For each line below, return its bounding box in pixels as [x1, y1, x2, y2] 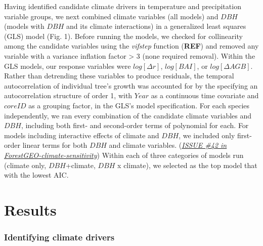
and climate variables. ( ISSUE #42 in [109, 140, 227, 150]
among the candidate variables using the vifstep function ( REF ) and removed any [4, 40, 259, 51]
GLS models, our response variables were [4, 60, 131, 71]
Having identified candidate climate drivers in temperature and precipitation [4, 1, 241, 11]
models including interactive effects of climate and [4, 130, 159, 140]
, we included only [179, 130, 235, 140]
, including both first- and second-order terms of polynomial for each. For [21, 120, 249, 131]
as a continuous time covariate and [151, 90, 259, 101]
